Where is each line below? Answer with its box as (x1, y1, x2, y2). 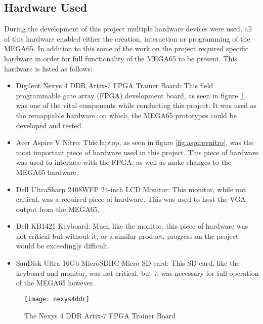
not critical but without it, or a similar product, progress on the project (16, 230, 239, 241)
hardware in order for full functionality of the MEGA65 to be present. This (4, 53, 237, 63)
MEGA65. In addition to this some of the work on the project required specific (4, 43, 248, 54)
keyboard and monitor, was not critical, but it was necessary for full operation (16, 267, 259, 278)
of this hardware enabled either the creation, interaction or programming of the (4, 33, 250, 44)
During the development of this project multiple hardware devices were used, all (4, 23, 252, 34)
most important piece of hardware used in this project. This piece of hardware (16, 147, 258, 157)
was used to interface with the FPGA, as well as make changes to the (16, 157, 231, 167)
